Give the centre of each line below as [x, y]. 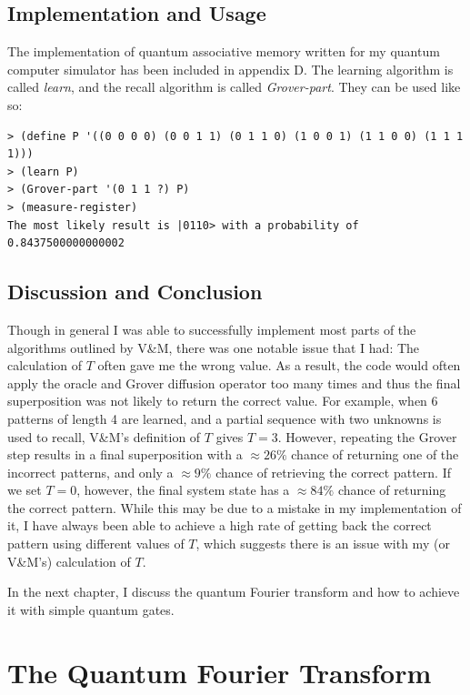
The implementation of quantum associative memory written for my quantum [224, 51]
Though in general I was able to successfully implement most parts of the [212, 329]
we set [25, 490]
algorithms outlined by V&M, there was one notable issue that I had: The [214, 347]
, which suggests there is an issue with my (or [323, 544]
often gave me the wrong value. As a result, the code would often [279, 365]
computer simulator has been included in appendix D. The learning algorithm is [230, 69]
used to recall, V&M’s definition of [104, 436]
